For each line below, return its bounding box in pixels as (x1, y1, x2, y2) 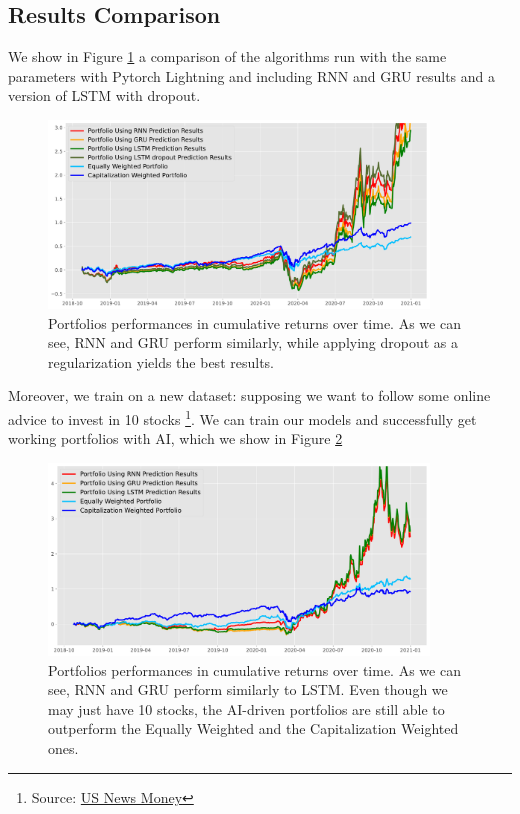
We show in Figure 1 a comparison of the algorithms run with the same (8, 46, 447, 67)
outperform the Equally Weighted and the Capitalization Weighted (48, 718, 459, 739)
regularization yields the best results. (48, 351, 274, 372)
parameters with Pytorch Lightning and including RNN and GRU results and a (8, 65, 496, 86)
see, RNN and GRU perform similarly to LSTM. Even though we (48, 679, 448, 700)
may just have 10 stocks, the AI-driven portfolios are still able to (48, 698, 445, 719)
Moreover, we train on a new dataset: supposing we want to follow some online (8, 385, 491, 406)
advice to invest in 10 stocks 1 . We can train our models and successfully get (8, 405, 477, 429)
